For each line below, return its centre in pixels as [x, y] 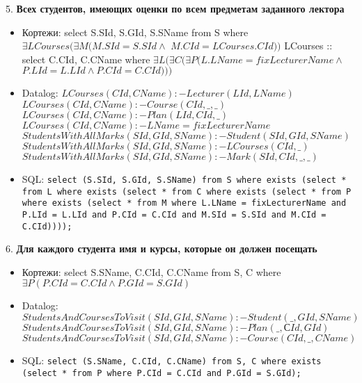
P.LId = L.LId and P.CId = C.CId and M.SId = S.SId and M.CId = [174, 214]
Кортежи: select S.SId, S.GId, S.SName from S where [135, 32]
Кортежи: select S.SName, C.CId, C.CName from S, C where [151, 271]
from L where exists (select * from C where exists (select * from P [187, 191]
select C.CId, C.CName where [86, 59]
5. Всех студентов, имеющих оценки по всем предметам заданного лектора [175, 8]
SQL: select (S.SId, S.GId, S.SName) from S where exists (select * [184, 178]
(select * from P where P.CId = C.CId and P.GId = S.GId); [162, 373]
